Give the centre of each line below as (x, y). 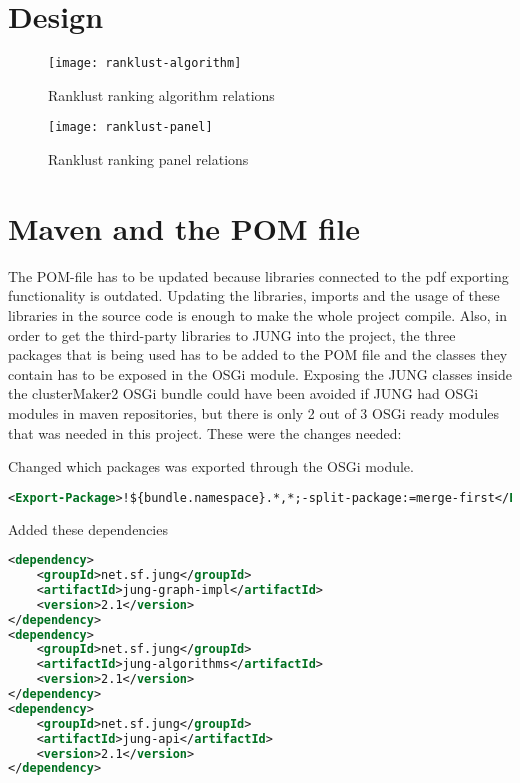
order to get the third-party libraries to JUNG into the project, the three (232, 334)
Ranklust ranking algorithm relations (161, 94)
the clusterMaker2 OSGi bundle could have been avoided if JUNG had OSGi (243, 393)
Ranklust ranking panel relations (148, 159)
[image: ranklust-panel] (130, 127)
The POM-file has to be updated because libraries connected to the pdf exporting (258, 275)
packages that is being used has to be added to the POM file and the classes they (258, 354)
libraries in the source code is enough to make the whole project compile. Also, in (257, 314)
